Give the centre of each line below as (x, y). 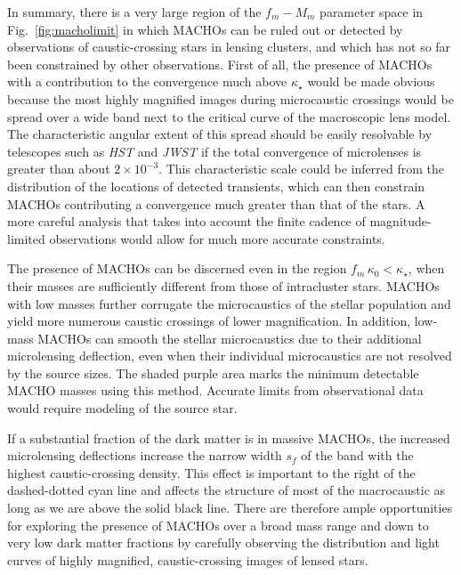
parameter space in (372, 12)
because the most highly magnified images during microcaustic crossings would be (230, 98)
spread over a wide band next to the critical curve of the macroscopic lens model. (229, 116)
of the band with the (357, 455)
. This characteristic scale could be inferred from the (301, 169)
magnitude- (400, 221)
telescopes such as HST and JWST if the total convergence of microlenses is (214, 151)
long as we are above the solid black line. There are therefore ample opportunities (230, 508)
